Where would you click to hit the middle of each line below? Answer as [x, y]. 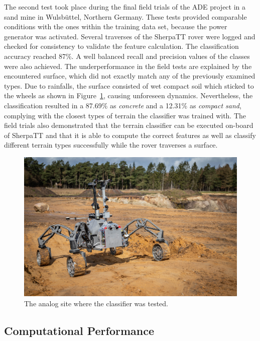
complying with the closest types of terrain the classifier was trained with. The [125, 115]
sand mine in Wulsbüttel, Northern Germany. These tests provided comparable [125, 16]
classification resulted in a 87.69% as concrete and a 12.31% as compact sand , [123, 105]
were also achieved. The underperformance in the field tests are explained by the [128, 66]
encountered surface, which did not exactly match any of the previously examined [130, 76]
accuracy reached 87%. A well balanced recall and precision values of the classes [127, 56]
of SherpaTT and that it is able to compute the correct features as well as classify [130, 135]
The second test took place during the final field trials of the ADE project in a [125, 7]
